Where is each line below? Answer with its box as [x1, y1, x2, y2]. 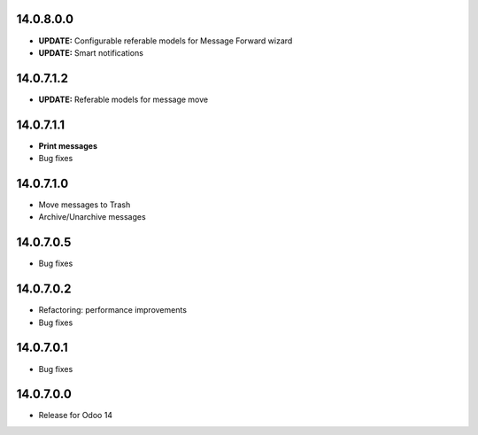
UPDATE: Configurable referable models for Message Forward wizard [38, 35, 293, 46]
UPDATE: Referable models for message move [38, 94, 208, 105]
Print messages [38, 140, 97, 151]
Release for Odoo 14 [38, 410, 113, 421]
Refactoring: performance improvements [38, 305, 188, 315]
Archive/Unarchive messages [38, 212, 146, 222]
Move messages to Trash [38, 199, 131, 210]
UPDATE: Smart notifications [38, 47, 143, 58]
